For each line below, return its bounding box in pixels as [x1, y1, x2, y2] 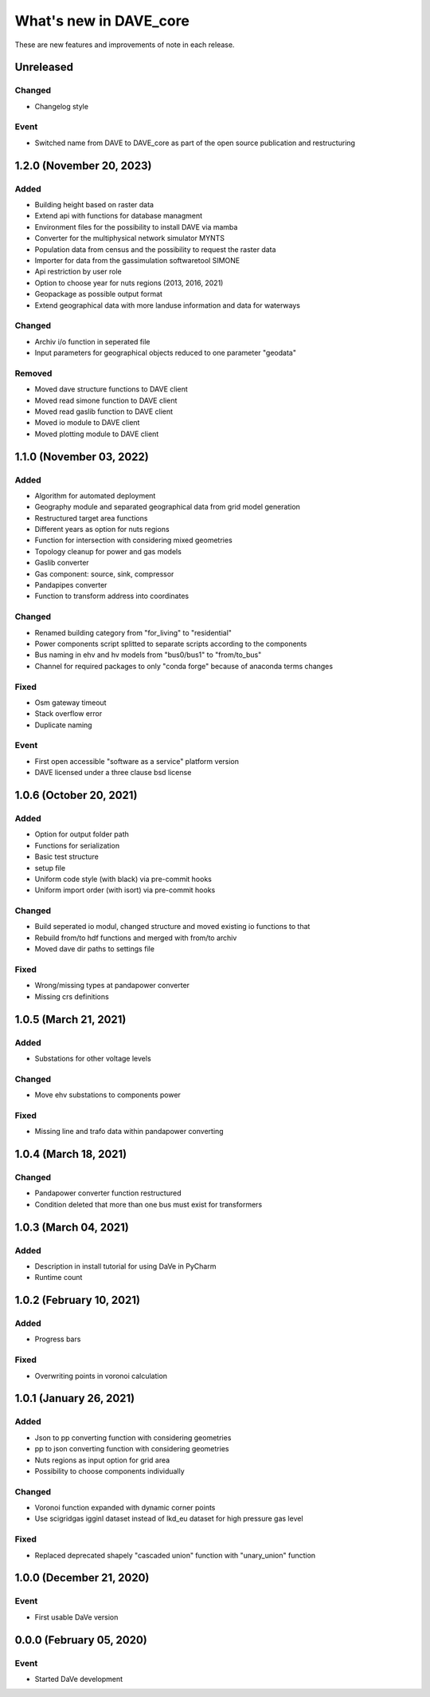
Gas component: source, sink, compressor [34, 569, 174, 578]
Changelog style [34, 101, 89, 111]
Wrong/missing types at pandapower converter [34, 981, 190, 990]
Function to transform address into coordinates [34, 591, 190, 601]
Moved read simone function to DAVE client [34, 396, 178, 405]
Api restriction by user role [34, 267, 123, 277]
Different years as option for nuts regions [34, 525, 170, 534]
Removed [14, 368, 53, 379]
